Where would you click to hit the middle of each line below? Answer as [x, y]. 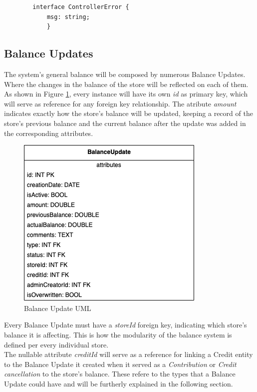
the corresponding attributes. [49, 133]
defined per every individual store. [56, 344]
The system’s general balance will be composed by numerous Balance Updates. [125, 74]
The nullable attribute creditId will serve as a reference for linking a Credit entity [128, 354]
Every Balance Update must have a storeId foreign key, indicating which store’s [126, 325]
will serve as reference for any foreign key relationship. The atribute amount [120, 103]
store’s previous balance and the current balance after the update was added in [125, 123]
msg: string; [68, 17]
